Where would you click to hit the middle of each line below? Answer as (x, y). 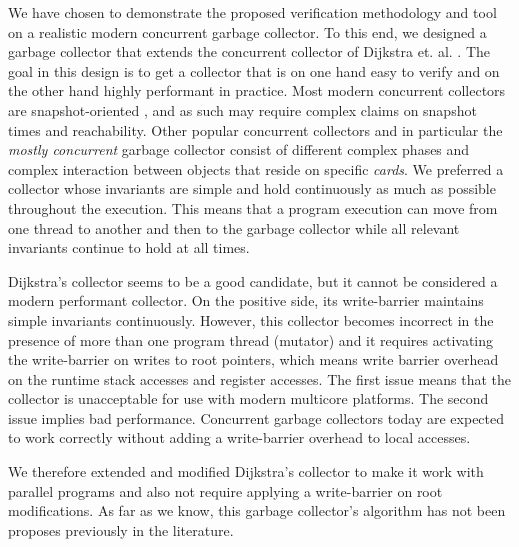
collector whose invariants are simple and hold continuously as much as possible (252, 188)
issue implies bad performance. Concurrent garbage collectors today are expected (256, 417)
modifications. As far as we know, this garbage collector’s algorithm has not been (257, 510)
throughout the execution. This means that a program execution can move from (253, 207)
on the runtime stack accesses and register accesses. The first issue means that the (260, 378)
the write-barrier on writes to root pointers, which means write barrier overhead (253, 359)
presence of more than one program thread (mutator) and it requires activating (251, 339)
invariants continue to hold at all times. (129, 247)
